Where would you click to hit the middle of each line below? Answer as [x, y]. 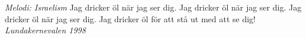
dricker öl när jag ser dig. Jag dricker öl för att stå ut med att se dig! [130, 18]
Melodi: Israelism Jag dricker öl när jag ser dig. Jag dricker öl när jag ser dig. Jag [153, 7]
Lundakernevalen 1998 [45, 30]
